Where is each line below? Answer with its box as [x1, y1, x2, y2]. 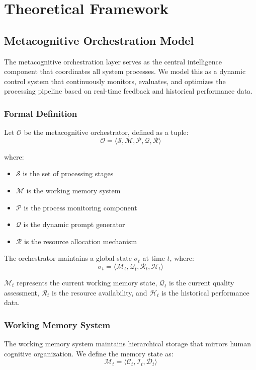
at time [142, 253, 165, 263]
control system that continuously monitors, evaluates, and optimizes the [4, 76, 226, 86]
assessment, [4, 287, 39, 298]
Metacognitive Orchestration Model [4, 32, 194, 48]
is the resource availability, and [52, 287, 147, 298]
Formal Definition [4, 107, 77, 119]
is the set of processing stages [23, 168, 114, 179]
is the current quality [169, 277, 234, 287]
